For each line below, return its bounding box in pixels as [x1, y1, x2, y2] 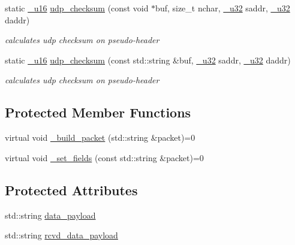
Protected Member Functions [5, 103, 191, 122]
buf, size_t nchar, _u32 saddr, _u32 [155, 2, 290, 14]
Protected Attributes [5, 180, 138, 199]
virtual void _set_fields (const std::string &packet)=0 [5, 151, 204, 164]
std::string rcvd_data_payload [5, 229, 118, 241]
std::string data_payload [5, 208, 96, 221]
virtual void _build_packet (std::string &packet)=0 [5, 131, 195, 144]
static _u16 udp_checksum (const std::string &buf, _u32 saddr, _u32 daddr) [5, 53, 291, 66]
